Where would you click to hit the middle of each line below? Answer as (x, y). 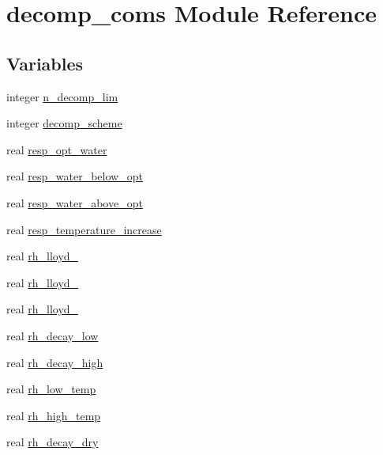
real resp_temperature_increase (84, 229)
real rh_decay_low (53, 335)
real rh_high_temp (54, 415)
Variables (45, 63)
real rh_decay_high (55, 362)
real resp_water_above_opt (75, 202)
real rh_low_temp (51, 389)
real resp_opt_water (57, 149)
